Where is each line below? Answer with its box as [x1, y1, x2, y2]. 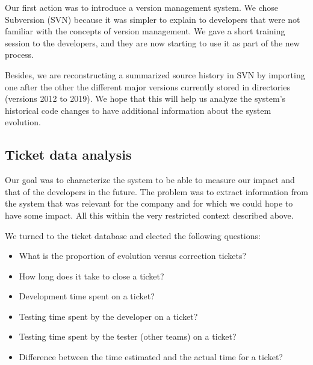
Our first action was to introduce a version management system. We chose [5, 1, 279, 13]
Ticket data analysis [5, 145, 132, 164]
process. [5, 48, 34, 61]
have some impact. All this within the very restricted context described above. [5, 208, 294, 221]
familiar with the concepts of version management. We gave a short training [5, 25, 285, 37]
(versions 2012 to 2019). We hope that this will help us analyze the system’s [5, 92, 286, 105]
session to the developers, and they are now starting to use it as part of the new [5, 36, 300, 49]
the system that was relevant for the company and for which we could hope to [5, 197, 293, 210]
